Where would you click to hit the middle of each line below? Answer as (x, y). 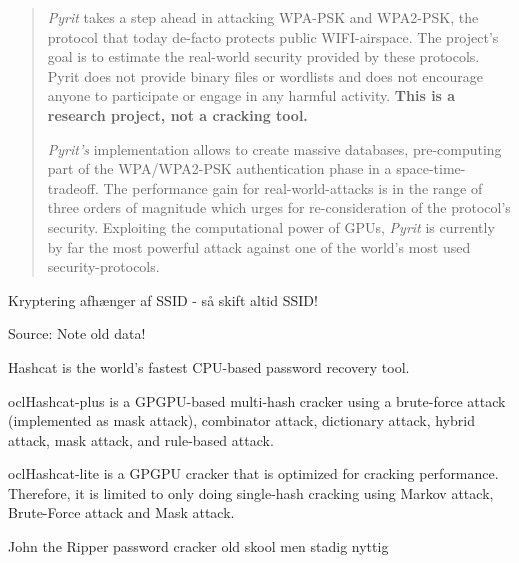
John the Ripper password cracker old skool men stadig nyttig (198, 546)
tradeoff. (73, 187)
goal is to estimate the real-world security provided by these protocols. (263, 56)
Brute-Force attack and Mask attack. (121, 512)
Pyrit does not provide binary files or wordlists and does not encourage (265, 75)
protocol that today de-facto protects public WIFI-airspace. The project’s (273, 36)
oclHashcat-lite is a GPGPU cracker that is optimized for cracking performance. (253, 473)
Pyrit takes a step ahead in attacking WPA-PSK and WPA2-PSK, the (263, 17)
